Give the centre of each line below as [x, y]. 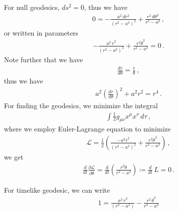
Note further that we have [44, 59]
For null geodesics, [32, 7]
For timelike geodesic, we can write [57, 190]
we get [14, 156]
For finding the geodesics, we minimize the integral [81, 106]
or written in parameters [41, 32]
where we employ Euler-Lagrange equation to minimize [88, 129]
